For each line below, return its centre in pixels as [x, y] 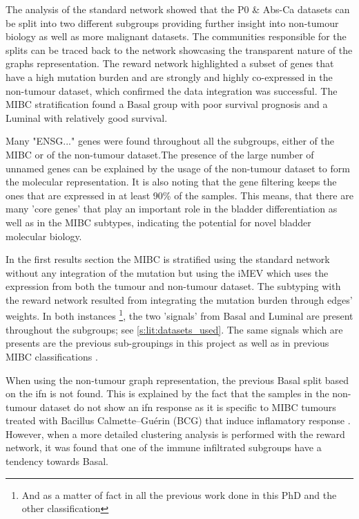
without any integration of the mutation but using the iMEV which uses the [167, 272]
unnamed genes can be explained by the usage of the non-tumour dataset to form [178, 168]
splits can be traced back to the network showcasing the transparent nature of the [179, 49]
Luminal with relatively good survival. [87, 117]
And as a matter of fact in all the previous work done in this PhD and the [179, 494]
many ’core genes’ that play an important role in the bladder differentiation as [172, 209]
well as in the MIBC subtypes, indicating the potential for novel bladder [158, 222]
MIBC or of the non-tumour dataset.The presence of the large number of [160, 154]
